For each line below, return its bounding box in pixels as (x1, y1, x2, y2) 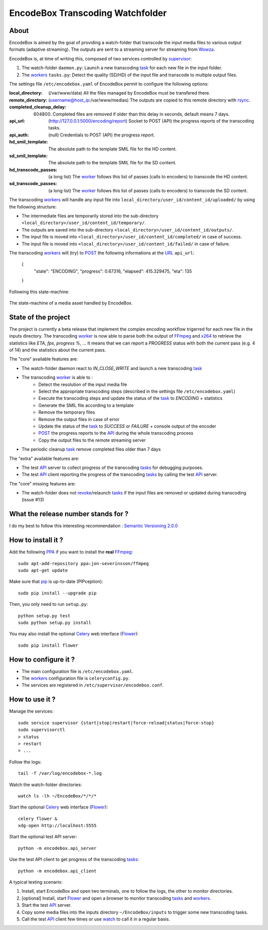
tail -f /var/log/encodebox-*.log (18, 771, 102, 776)
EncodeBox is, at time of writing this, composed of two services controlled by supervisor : (9, 55, 192, 62)
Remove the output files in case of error (38, 416, 120, 422)
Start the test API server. (21, 902, 72, 908)
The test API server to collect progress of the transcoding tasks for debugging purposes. (21, 465, 203, 470)
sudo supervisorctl (18, 727, 66, 733)
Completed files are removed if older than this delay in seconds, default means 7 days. (53, 111, 230, 117)
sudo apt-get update (18, 568, 68, 574)
